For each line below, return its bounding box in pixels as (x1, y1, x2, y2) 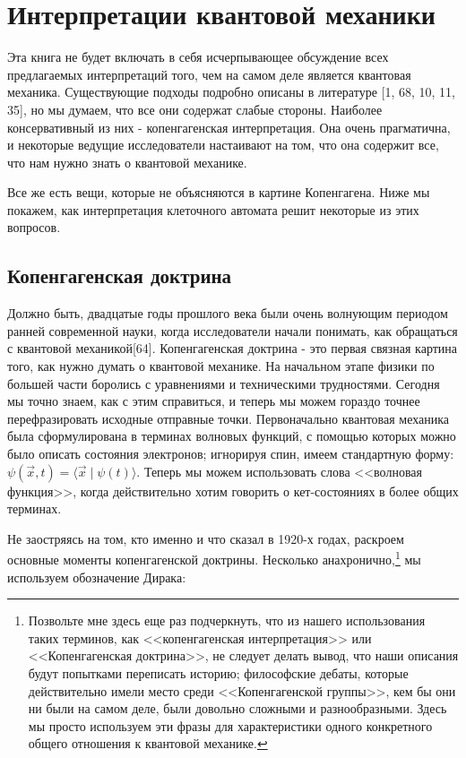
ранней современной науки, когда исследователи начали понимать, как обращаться (7, 321, 458, 340)
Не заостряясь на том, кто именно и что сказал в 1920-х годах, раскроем (7, 529, 404, 547)
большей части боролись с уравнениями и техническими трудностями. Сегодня (7, 374, 440, 392)
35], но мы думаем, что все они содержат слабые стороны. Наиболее (7, 99, 383, 118)
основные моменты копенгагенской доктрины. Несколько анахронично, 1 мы (7, 547, 421, 569)
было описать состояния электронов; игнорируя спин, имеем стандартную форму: (7, 444, 454, 463)
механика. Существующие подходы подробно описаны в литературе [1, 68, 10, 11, (7, 82, 455, 101)
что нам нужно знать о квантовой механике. (7, 152, 247, 171)
